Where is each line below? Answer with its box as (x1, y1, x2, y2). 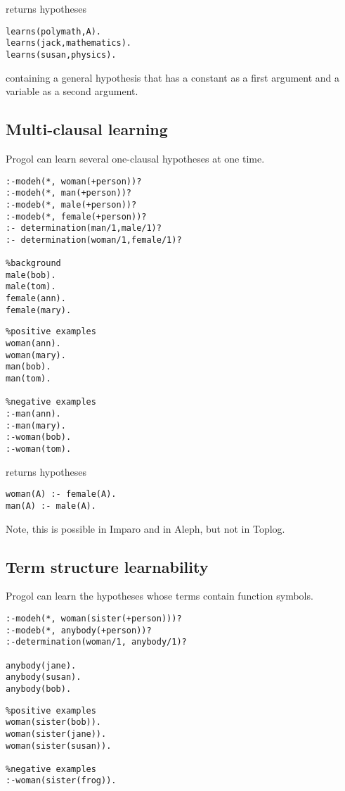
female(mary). (6, 305, 72, 315)
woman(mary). (6, 350, 66, 360)
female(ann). (6, 293, 66, 304)
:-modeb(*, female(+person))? (6, 211, 147, 222)
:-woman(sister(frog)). (6, 776, 117, 786)
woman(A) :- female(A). (6, 489, 117, 500)
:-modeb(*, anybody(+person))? (6, 625, 152, 635)
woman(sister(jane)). (6, 728, 107, 739)
